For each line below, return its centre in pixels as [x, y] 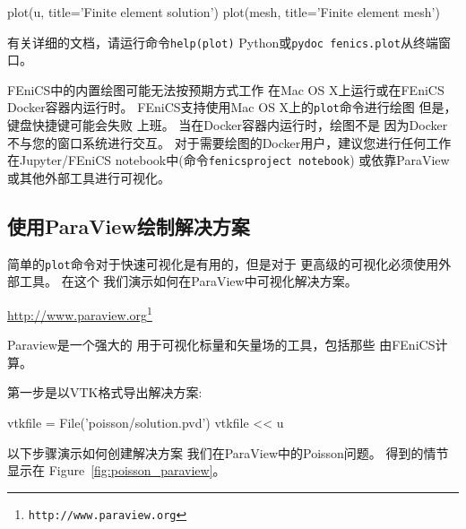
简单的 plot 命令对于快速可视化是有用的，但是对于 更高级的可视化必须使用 [223, 263]
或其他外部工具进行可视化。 [89, 177]
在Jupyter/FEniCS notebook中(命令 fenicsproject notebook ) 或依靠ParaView [229, 160]
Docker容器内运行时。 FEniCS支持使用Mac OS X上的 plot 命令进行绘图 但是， [232, 107]
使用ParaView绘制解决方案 [129, 225]
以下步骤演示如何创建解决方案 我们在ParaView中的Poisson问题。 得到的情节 [228, 452]
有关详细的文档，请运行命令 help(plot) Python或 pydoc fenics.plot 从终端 [223, 42]
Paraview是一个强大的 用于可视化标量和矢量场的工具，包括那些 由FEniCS [221, 345]
